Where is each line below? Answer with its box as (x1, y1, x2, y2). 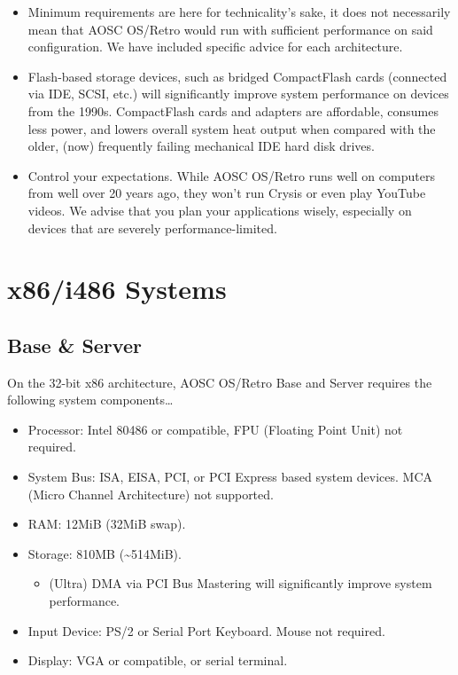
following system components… (7, 390, 174, 409)
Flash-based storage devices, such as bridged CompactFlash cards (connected (27, 67, 447, 85)
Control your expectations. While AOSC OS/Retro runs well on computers (27, 166, 435, 184)
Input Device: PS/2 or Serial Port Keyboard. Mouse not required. (27, 621, 385, 640)
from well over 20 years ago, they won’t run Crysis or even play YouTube (27, 184, 426, 202)
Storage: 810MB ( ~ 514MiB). (27, 544, 182, 562)
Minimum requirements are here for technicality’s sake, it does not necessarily (27, 3, 451, 20)
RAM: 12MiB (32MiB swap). (27, 514, 186, 533)
